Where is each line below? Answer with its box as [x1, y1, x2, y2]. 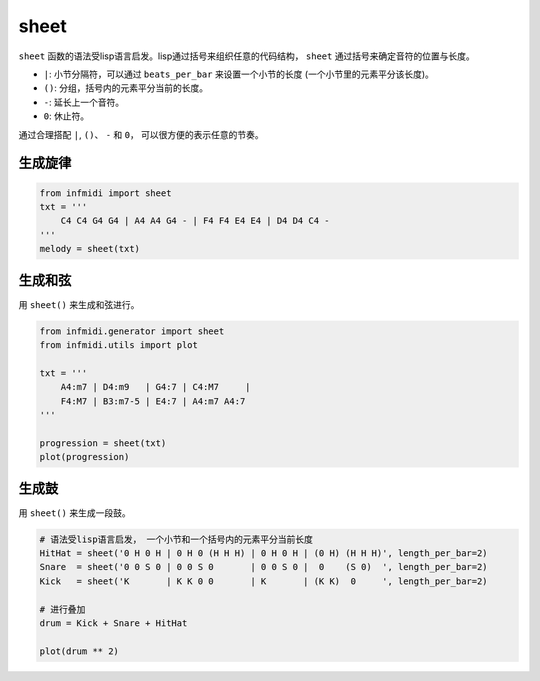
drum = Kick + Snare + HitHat [39, 617, 188, 629]
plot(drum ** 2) [39, 645, 120, 657]
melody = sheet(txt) [39, 243, 140, 255]
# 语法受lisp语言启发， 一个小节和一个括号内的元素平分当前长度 [39, 533, 314, 545]
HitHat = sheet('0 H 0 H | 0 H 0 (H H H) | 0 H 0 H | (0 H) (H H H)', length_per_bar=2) [39, 547, 489, 559]
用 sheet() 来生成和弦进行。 [18, 298, 140, 310]
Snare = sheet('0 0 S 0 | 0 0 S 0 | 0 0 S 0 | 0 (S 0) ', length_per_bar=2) [39, 561, 489, 573]
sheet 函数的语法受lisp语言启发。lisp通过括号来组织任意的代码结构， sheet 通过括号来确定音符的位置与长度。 [18, 50, 475, 62]
